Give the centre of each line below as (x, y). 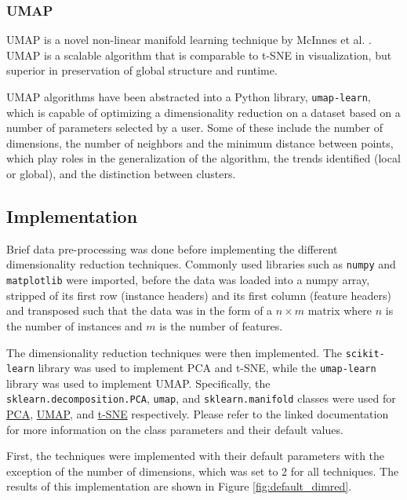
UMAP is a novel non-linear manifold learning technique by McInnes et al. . (189, 40)
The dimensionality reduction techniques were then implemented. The (174, 352)
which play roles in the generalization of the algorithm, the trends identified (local (203, 158)
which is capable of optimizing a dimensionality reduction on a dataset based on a (203, 112)
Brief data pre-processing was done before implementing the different (172, 248)
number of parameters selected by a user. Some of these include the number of (194, 128)
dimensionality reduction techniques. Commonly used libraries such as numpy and (201, 264)
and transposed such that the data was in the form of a (140, 310)
